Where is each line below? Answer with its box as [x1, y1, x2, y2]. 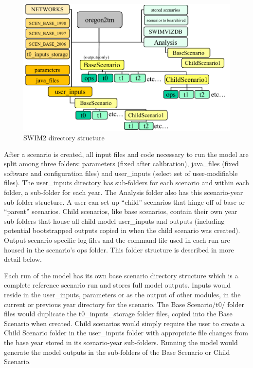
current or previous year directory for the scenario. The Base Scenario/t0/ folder [4, 299, 244, 309]
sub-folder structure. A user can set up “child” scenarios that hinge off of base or [4, 196, 245, 207]
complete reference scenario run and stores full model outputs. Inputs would [4, 280, 231, 290]
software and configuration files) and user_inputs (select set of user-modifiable [4, 168, 238, 178]
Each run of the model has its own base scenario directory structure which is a [4, 270, 238, 280]
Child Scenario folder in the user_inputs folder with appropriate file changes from [4, 328, 248, 338]
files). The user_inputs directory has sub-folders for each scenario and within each [4, 177, 249, 188]
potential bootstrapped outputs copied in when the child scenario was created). [4, 225, 240, 235]
